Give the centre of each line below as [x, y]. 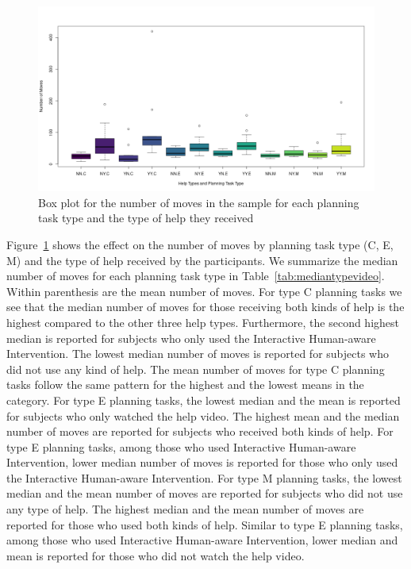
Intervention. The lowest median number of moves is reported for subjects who [198, 354]
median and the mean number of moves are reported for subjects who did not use [205, 493]
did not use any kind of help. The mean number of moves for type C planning [196, 369]
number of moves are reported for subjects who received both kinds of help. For [200, 431]
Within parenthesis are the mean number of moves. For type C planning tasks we [204, 291]
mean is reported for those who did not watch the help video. [156, 555]
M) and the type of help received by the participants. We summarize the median [202, 260]
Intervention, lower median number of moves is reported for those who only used [202, 462]
